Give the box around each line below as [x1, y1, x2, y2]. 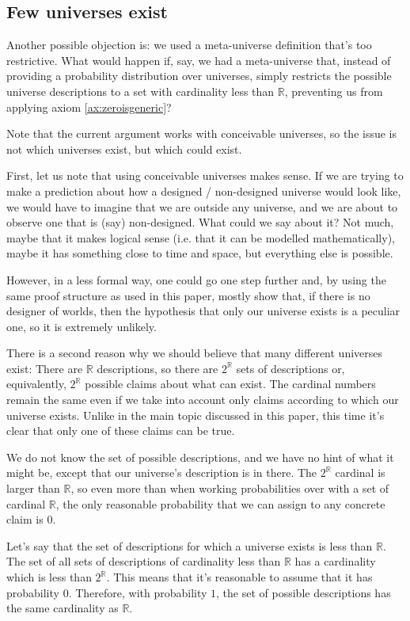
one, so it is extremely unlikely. [6, 318, 157, 334]
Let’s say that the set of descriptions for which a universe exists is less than [6, 537, 373, 554]
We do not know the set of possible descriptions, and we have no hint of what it [6, 448, 394, 465]
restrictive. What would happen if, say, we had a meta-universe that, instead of [6, 51, 391, 68]
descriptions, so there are [97, 360, 218, 376]
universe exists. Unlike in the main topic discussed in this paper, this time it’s [6, 406, 385, 423]
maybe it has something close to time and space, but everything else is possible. [6, 245, 393, 261]
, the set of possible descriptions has [216, 584, 391, 600]
